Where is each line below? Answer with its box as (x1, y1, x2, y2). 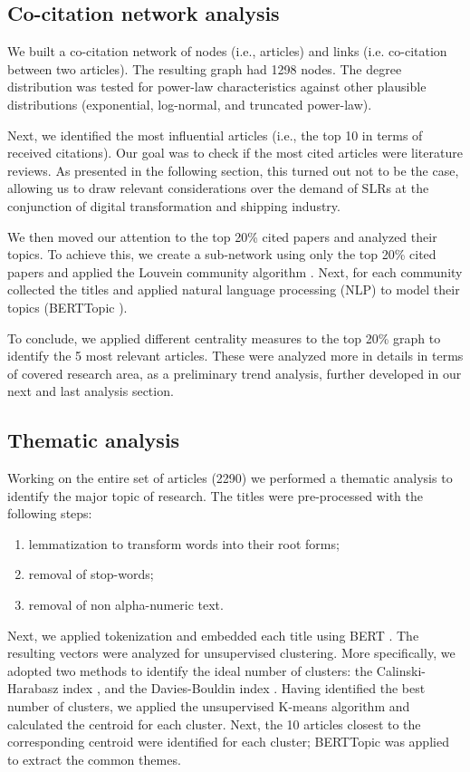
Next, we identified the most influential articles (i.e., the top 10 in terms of (7, 125, 423, 144)
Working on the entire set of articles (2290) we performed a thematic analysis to (7, 468, 453, 487)
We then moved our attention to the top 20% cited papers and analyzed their (7, 227, 437, 246)
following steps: (7, 504, 92, 523)
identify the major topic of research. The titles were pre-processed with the (7, 486, 424, 505)
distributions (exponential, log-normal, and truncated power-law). (7, 94, 372, 113)
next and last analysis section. (7, 381, 174, 400)
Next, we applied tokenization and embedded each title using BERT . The (7, 625, 419, 644)
